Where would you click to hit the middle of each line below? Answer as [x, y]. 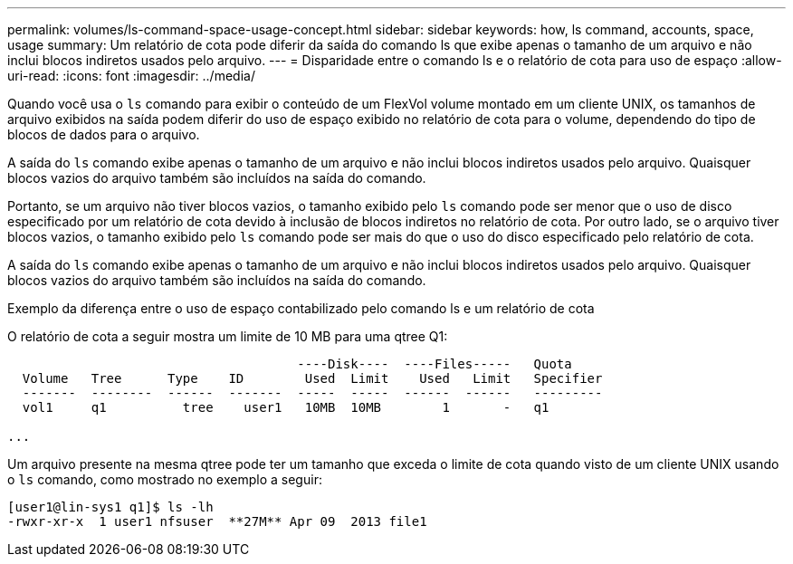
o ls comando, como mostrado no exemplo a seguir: [165, 479]
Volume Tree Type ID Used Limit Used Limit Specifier [312, 378]
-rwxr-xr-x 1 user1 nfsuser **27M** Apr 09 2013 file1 [217, 521]
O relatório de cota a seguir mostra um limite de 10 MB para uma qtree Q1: [228, 336]
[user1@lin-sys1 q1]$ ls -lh [110, 507]
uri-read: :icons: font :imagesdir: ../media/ [131, 76]
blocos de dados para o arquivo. [104, 134]
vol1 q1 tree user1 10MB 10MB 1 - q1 [286, 407]
